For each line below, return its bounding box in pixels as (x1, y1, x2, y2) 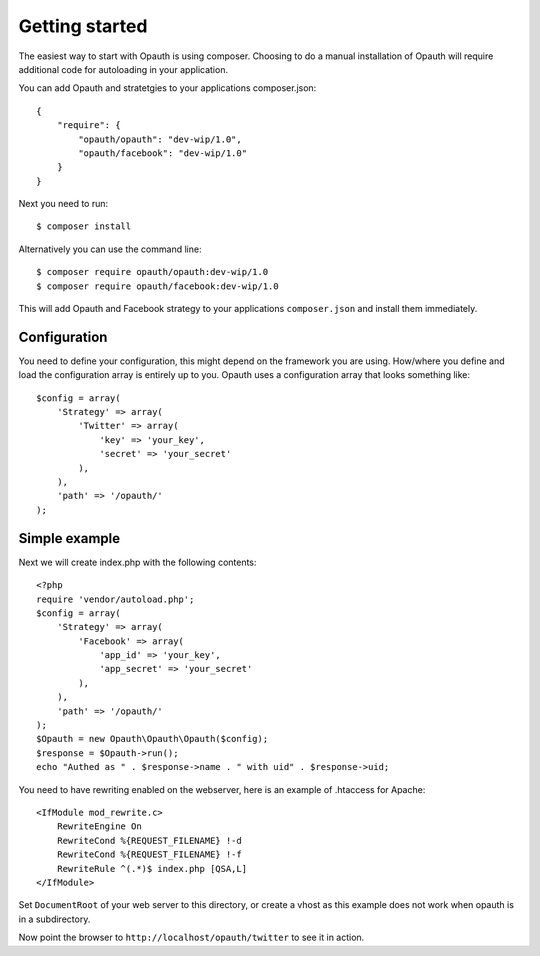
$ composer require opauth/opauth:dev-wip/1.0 (36, 266, 269, 278)
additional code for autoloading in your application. (18, 63, 229, 75)
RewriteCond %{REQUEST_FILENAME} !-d (56, 835, 242, 846)
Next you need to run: (18, 198, 109, 210)
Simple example (18, 530, 121, 547)
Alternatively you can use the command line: (18, 243, 202, 255)
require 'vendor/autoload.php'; (36, 593, 195, 605)
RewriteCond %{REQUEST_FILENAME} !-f (56, 849, 242, 860)
